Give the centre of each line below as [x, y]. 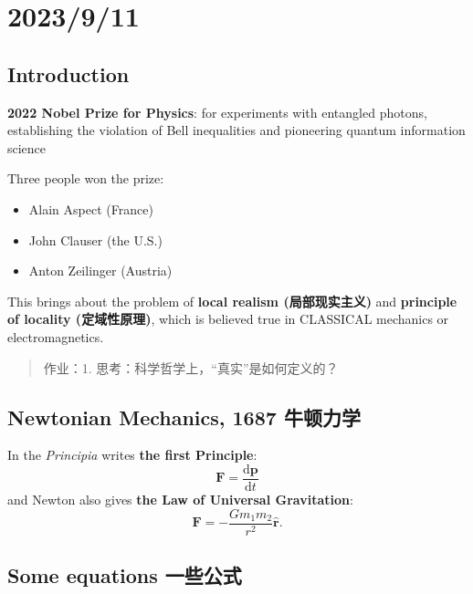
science [27, 147]
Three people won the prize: [86, 178]
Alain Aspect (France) [91, 208]
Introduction [68, 73]
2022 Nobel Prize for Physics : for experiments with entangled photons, [217, 112]
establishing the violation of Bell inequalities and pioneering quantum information [236, 130]
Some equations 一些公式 [125, 575]
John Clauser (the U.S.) [95, 240]
